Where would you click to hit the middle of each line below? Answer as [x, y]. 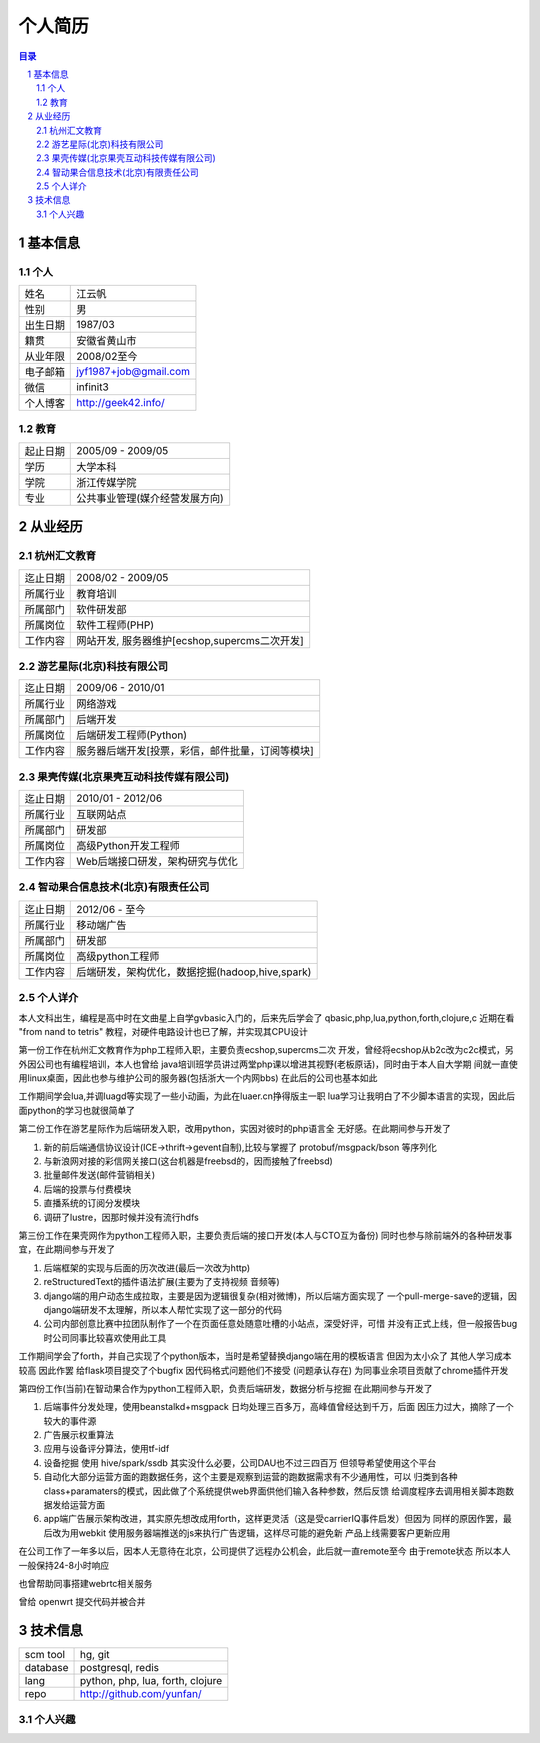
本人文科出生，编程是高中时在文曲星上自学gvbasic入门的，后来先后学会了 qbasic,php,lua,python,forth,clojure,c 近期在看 [266, 1017]
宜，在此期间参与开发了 [66, 1249]
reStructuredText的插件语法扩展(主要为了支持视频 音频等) [161, 1282]
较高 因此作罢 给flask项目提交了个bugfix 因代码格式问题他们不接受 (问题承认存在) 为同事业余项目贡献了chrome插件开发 [263, 1370]
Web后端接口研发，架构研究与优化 [157, 862]
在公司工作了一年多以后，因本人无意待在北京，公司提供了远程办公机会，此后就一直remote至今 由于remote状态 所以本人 [264, 1551]
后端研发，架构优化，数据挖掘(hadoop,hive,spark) [194, 972]
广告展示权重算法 [78, 1435]
